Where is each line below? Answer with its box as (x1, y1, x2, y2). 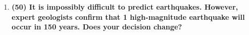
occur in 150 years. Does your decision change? (11, 21, 182, 32)
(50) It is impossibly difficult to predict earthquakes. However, (11, 2, 238, 12)
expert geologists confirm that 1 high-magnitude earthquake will (11, 11, 245, 22)
